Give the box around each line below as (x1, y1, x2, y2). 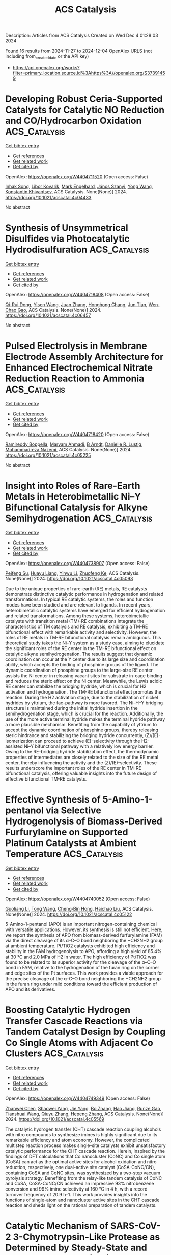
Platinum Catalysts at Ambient (5, 837, 137, 849)
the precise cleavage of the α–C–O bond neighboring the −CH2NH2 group (5, 975, 161, 981)
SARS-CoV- (110, 1220, 161, 1231)
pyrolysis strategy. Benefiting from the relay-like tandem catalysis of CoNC (5, 1175, 162, 1181)
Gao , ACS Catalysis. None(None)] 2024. (17, 307, 102, 313)
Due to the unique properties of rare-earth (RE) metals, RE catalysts (5, 585, 148, 592)
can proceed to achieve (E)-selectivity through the (35, 738, 140, 744)
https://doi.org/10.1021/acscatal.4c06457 (5, 312, 91, 318)
